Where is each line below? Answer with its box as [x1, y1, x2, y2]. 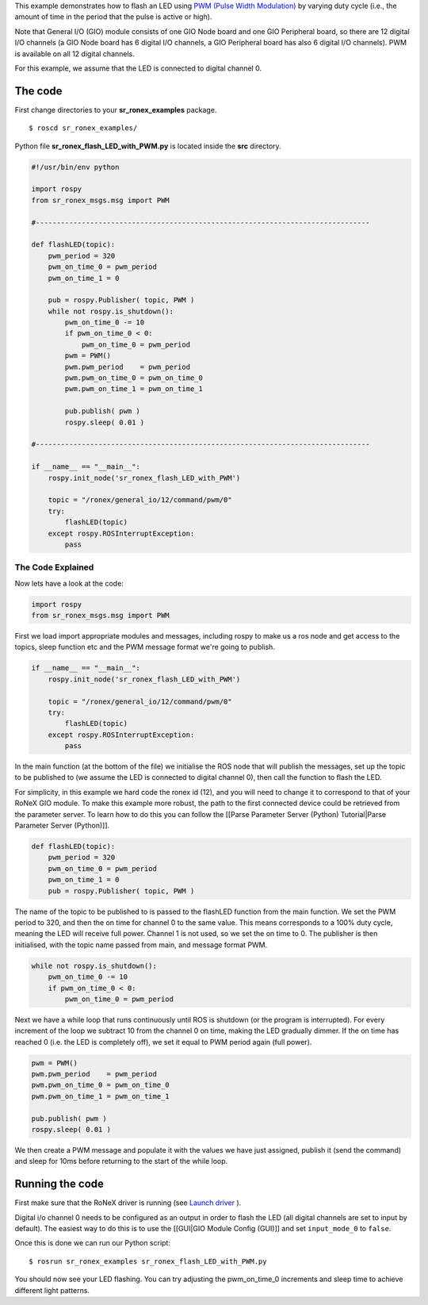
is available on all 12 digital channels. [14, 48, 135, 59]
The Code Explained [14, 562, 94, 573]
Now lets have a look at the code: [14, 578, 124, 588]
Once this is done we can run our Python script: [14, 1238, 170, 1248]
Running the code [14, 1177, 105, 1191]
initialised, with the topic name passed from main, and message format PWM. [14, 940, 268, 950]
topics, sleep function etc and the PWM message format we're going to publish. [14, 643, 275, 652]
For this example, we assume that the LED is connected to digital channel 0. [14, 63, 262, 73]
